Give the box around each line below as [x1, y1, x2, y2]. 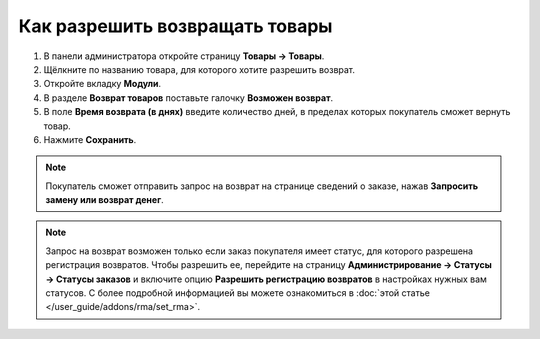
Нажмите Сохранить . [43, 133, 137, 145]
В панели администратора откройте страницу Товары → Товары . [43, 50, 325, 62]
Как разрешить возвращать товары [18, 15, 333, 37]
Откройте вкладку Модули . [43, 78, 162, 90]
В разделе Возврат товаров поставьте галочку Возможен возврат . [43, 91, 334, 104]
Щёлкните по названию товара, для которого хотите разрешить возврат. [43, 63, 355, 75]
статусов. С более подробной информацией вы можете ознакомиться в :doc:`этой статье [45, 287, 430, 299]
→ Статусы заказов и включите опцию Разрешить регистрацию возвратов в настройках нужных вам [45, 273, 487, 285]
